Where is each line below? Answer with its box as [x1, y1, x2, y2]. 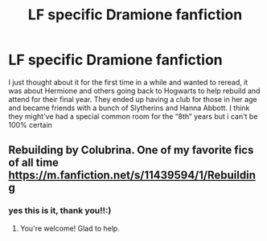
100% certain [8, 120, 52, 129]
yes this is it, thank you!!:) [8, 205, 112, 216]
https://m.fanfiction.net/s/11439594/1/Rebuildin [8, 169, 256, 182]
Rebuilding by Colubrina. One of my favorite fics [8, 143, 254, 157]
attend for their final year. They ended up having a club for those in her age [8, 94, 257, 104]
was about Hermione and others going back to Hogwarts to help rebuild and [8, 86, 261, 96]
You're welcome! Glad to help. [19, 223, 121, 233]
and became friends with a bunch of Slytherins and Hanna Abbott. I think [8, 103, 250, 112]
